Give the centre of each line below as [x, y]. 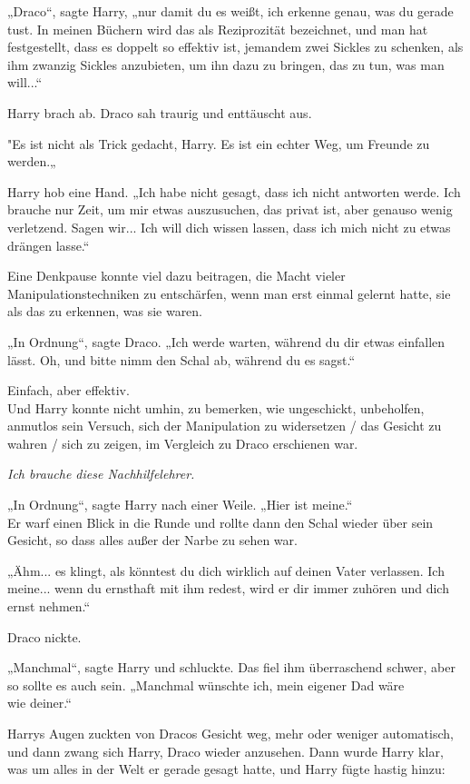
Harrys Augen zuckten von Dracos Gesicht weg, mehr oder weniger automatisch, [230, 733]
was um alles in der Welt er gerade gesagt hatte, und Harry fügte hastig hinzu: [226, 769]
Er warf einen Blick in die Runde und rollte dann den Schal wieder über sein [220, 522]
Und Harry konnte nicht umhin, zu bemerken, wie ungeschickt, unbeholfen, [216, 407]
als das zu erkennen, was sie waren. [105, 311]
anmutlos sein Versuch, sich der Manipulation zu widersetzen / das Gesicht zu [225, 426]
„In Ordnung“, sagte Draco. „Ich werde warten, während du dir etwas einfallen [226, 341]
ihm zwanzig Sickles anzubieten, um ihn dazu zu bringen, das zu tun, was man [226, 64]
